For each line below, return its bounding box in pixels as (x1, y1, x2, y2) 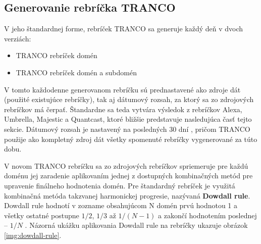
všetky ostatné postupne (4, 210, 79, 220)
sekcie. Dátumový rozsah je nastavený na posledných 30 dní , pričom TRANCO (4, 123, 250, 134)
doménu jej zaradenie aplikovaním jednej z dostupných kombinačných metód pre (4, 170, 253, 181)
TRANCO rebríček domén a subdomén (16, 67, 137, 77)
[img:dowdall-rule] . (4, 229, 62, 240)
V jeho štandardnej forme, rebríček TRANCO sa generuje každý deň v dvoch (4, 23, 243, 34)
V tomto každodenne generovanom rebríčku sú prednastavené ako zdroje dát (4, 84, 241, 94)
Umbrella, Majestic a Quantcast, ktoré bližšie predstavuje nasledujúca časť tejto (4, 114, 252, 124)
